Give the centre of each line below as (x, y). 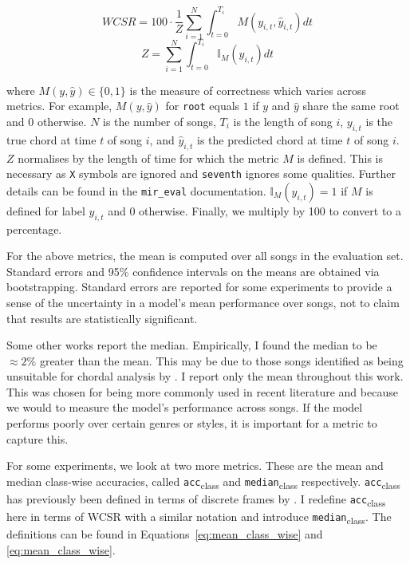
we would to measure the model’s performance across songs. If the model (185, 407)
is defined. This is (340, 158)
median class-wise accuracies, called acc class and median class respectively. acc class (203, 482)
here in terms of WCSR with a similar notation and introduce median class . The (199, 517)
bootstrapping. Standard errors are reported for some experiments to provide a (199, 287)
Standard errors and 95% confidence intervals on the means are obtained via (193, 271)
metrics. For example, (59, 106)
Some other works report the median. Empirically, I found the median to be (192, 345)
